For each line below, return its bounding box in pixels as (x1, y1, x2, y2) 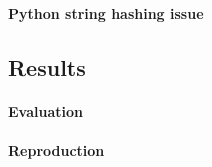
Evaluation (8, 100, 83, 121)
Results (8, 51, 86, 82)
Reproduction (8, 139, 105, 160)
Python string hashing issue (8, 2, 204, 23)
